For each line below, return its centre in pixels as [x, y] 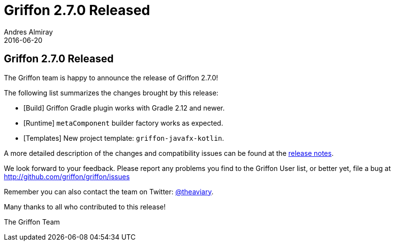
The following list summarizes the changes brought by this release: [111, 93]
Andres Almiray [28, 32]
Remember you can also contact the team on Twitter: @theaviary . [109, 191]
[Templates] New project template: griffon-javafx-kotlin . [124, 138]
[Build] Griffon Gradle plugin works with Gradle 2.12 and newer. [124, 108]
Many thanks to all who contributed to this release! [85, 207]
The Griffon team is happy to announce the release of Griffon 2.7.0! [111, 77]
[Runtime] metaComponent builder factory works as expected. [123, 123]
